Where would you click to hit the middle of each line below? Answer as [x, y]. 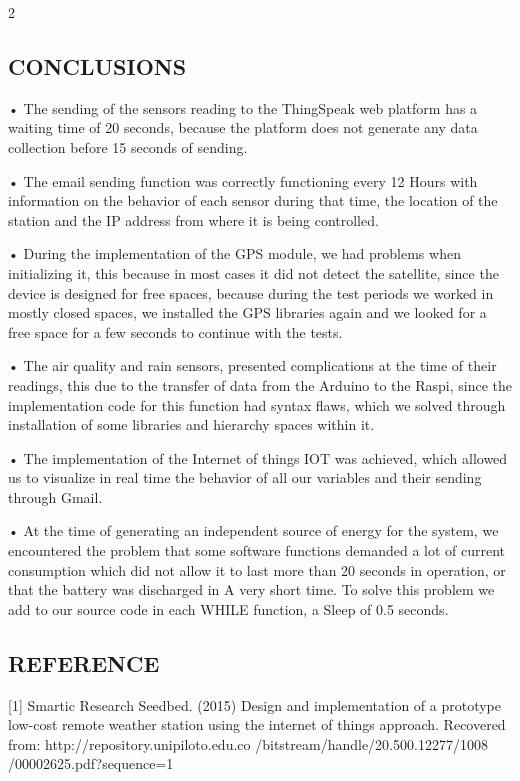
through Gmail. [55, 496]
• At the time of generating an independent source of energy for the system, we [253, 530]
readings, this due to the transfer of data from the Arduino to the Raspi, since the [260, 384]
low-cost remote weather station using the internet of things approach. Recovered [257, 724]
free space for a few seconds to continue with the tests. [175, 331]
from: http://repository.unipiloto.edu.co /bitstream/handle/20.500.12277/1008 [248, 743]
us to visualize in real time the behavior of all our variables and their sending [245, 477]
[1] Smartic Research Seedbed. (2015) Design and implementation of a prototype [254, 704]
